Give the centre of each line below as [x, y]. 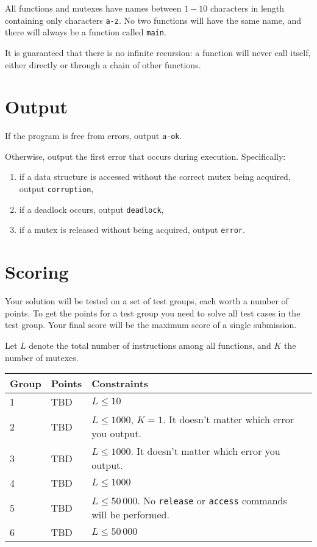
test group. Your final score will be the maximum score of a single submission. [151, 325]
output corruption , [56, 189]
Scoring [37, 272]
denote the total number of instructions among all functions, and [150, 345]
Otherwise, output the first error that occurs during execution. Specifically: [145, 156]
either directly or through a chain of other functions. [103, 64]
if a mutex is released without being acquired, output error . [132, 230]
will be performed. [130, 515]
